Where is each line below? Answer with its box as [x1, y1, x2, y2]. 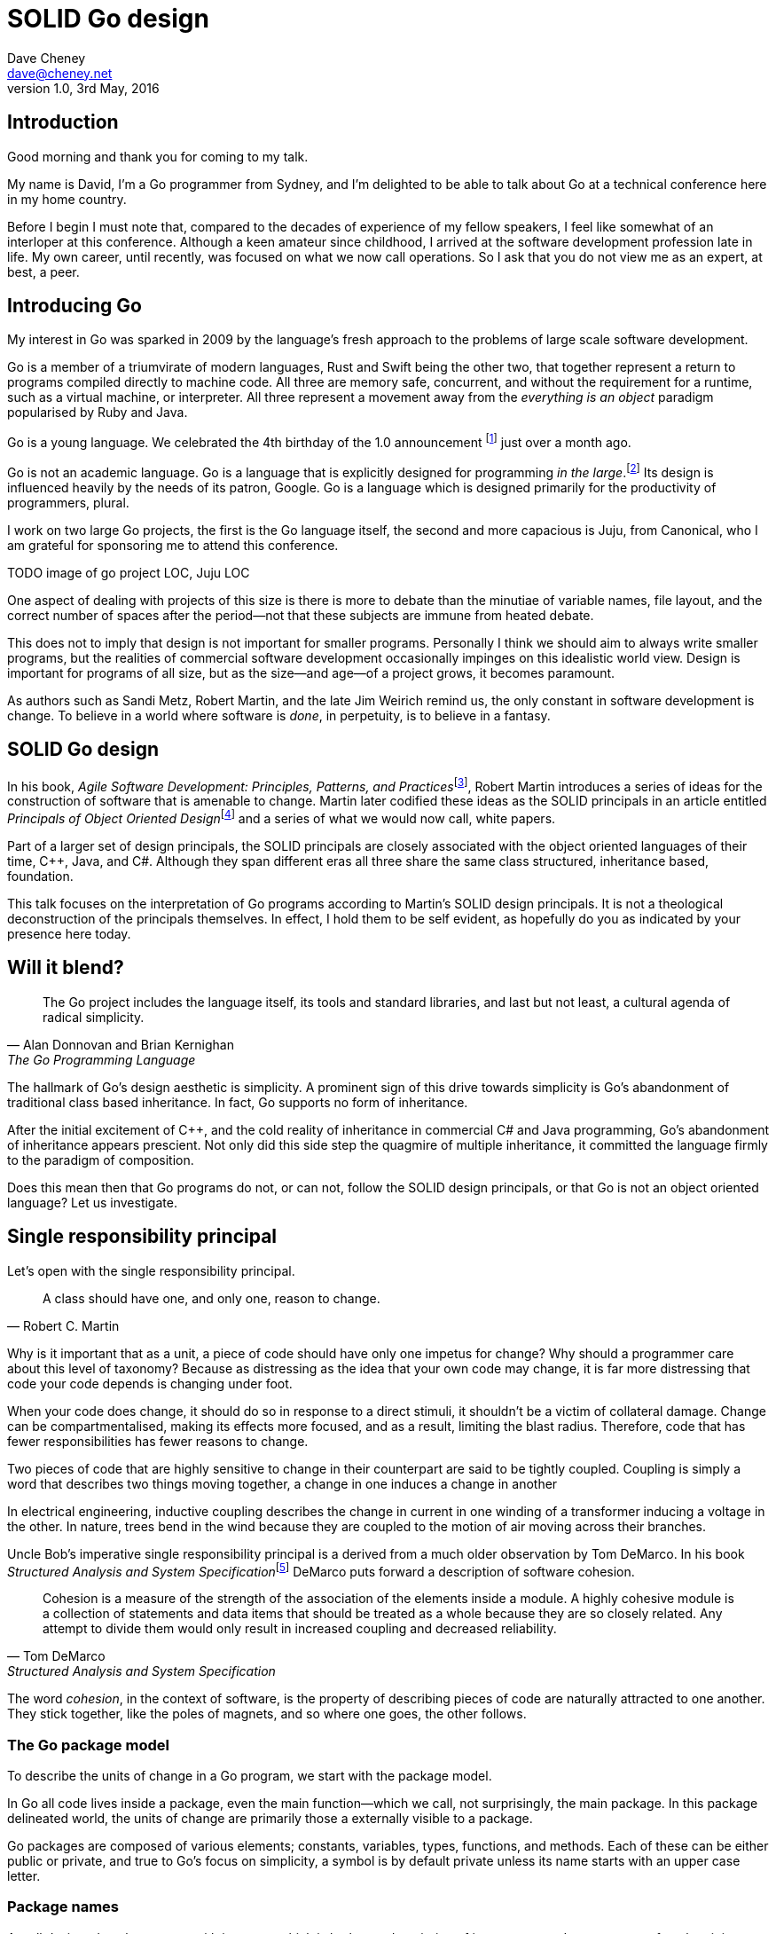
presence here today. [7, 925, 131, 941]
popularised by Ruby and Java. [7, 405, 188, 421]
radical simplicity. [43, 1009, 145, 1025]
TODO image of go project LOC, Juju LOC [7, 564, 250, 580]
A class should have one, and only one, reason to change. [43, 1290, 380, 1306]
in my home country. [7, 191, 127, 207]
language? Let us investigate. [7, 1194, 177, 1210]
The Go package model [7, 1735, 169, 1754]
